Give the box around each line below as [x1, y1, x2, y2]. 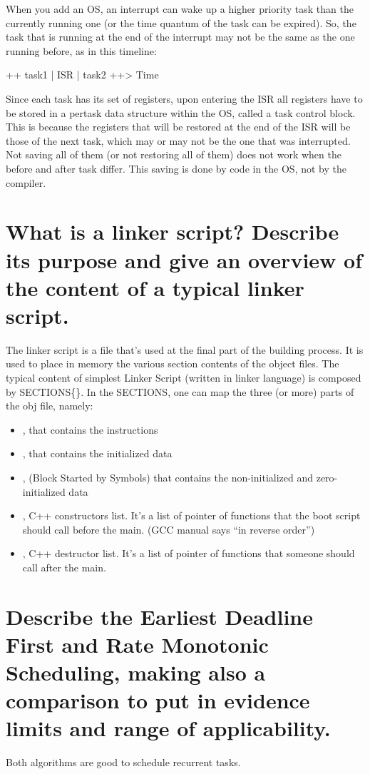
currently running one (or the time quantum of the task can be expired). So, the [6, 15, 356, 30]
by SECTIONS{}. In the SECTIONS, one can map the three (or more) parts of [6, 384, 354, 399]
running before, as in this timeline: [6, 43, 157, 58]
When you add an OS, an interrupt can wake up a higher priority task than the [6, 1, 354, 16]
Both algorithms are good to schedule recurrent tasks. [6, 755, 241, 770]
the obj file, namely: [6, 398, 93, 413]
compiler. [6, 175, 46, 190]
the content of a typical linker [6, 273, 304, 302]
